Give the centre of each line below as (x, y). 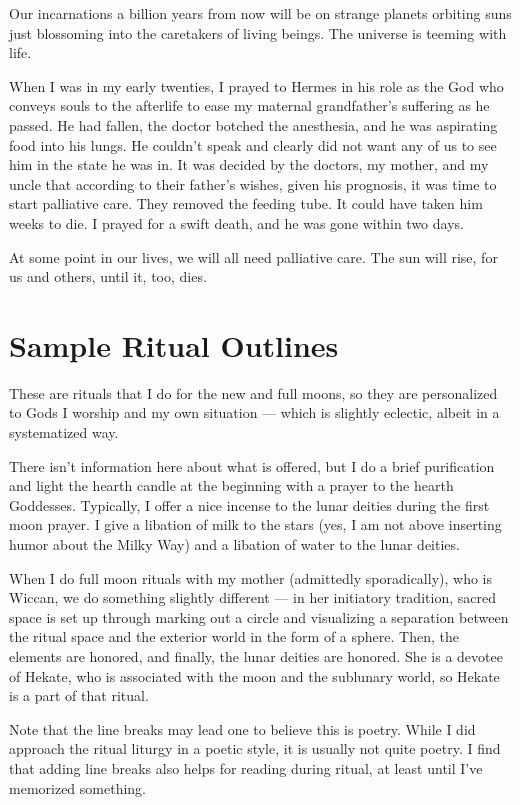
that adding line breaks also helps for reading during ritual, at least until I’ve (246, 767)
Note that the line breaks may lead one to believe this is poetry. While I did (242, 728)
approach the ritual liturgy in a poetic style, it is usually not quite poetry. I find (255, 748)
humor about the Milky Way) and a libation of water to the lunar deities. (234, 544)
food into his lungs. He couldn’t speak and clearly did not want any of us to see (253, 144)
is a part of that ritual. (79, 695)
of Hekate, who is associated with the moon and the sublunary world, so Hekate (254, 675)
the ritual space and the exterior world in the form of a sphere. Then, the (234, 636)
